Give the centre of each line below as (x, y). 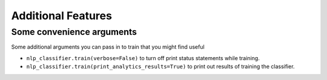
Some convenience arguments (74, 32)
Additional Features (61, 16)
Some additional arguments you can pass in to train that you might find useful (108, 47)
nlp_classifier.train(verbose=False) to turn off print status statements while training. (143, 58)
